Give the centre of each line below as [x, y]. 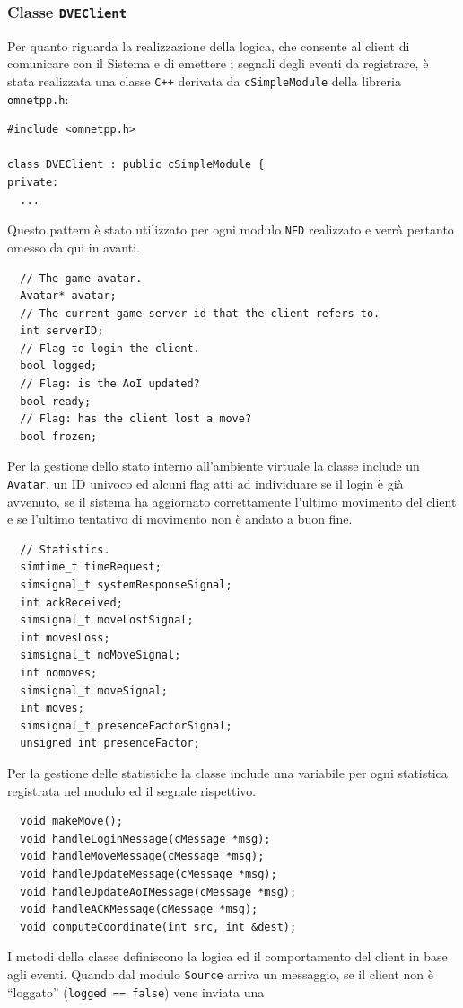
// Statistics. [65, 549]
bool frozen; [59, 436]
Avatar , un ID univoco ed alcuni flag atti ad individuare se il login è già [205, 484]
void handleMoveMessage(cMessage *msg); [142, 857]
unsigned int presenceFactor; [110, 743]
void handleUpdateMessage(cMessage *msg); [149, 874]
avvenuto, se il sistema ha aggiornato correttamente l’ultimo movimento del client [232, 501]
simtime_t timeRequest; [91, 567]
